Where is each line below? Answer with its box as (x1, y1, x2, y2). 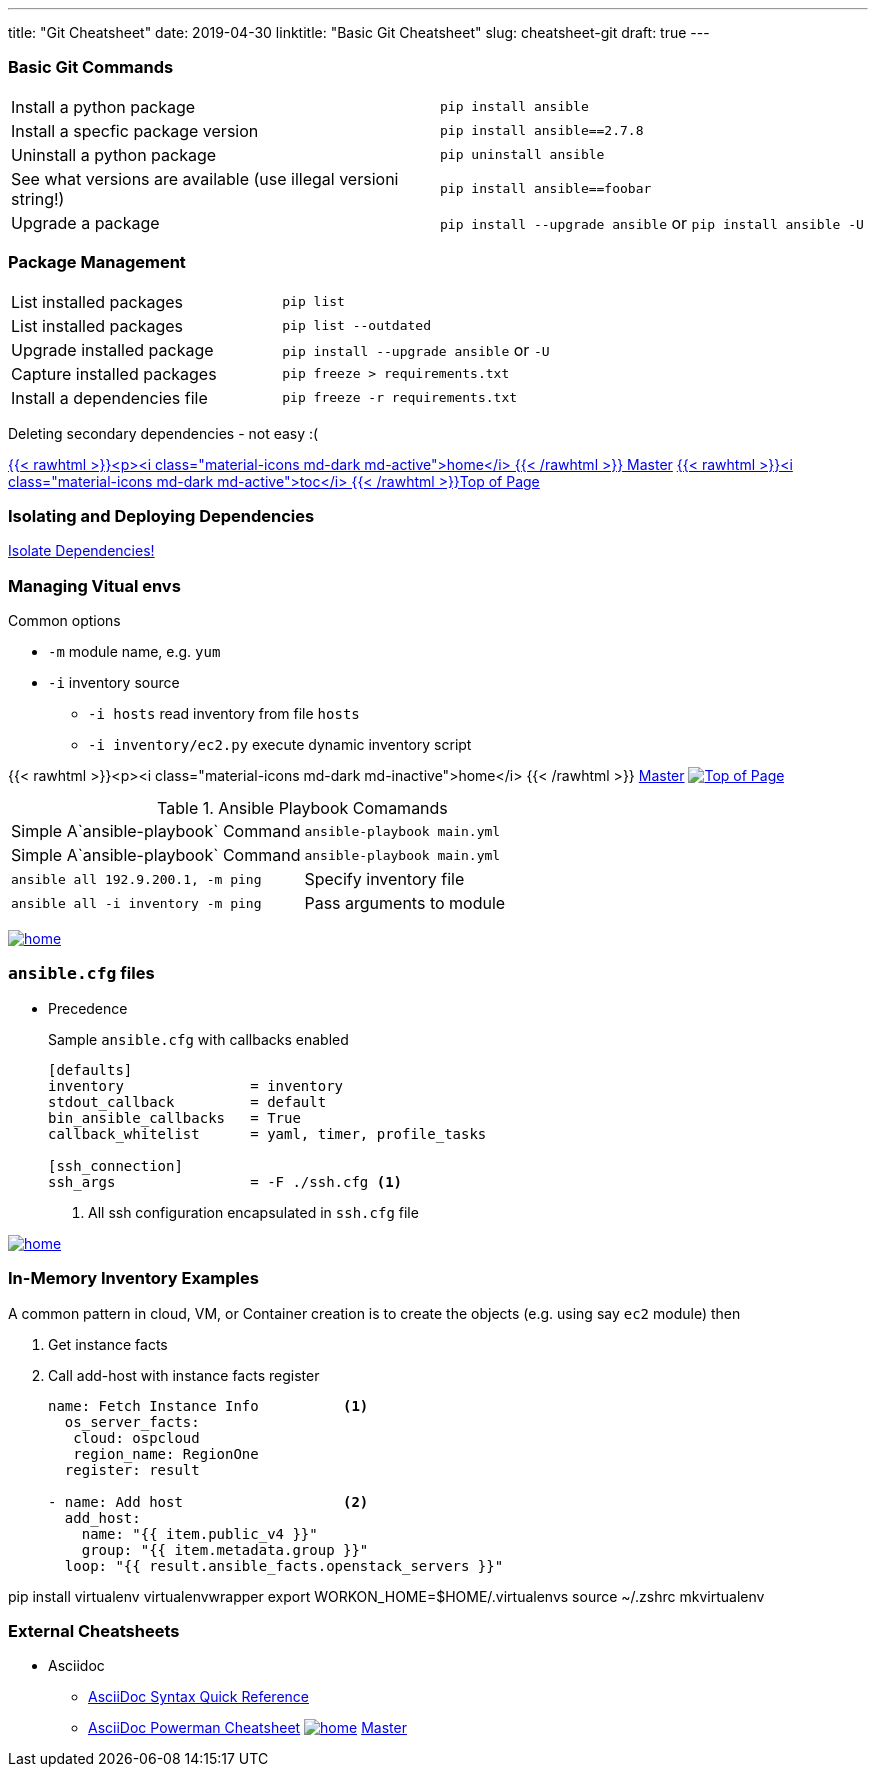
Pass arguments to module (304, 893, 506, 913)
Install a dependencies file (11, 387, 208, 408)
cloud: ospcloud (73, 1429, 200, 1446)
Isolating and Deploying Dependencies (8, 505, 315, 526)
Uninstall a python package (11, 144, 217, 165)
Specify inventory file (304, 869, 465, 889)
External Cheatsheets (8, 1620, 180, 1641)
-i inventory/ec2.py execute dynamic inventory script (88, 736, 472, 753)
